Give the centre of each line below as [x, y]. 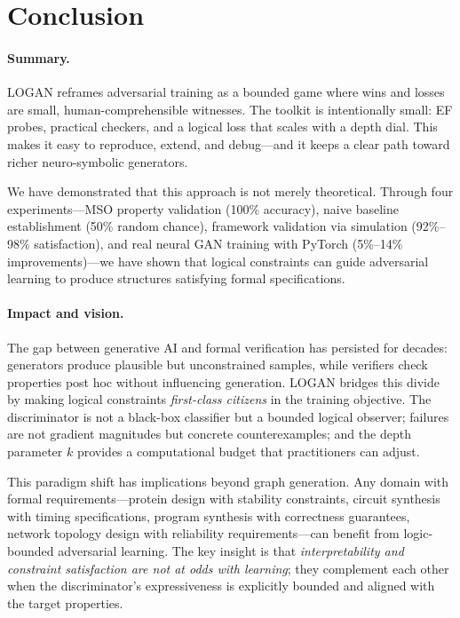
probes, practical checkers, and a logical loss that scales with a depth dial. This [222, 127]
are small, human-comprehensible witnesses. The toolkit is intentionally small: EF [230, 109]
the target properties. [65, 602]
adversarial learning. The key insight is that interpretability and [231, 551]
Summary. [39, 57]
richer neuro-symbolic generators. [98, 161]
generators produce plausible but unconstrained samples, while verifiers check [218, 364]
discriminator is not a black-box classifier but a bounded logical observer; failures [228, 416]
